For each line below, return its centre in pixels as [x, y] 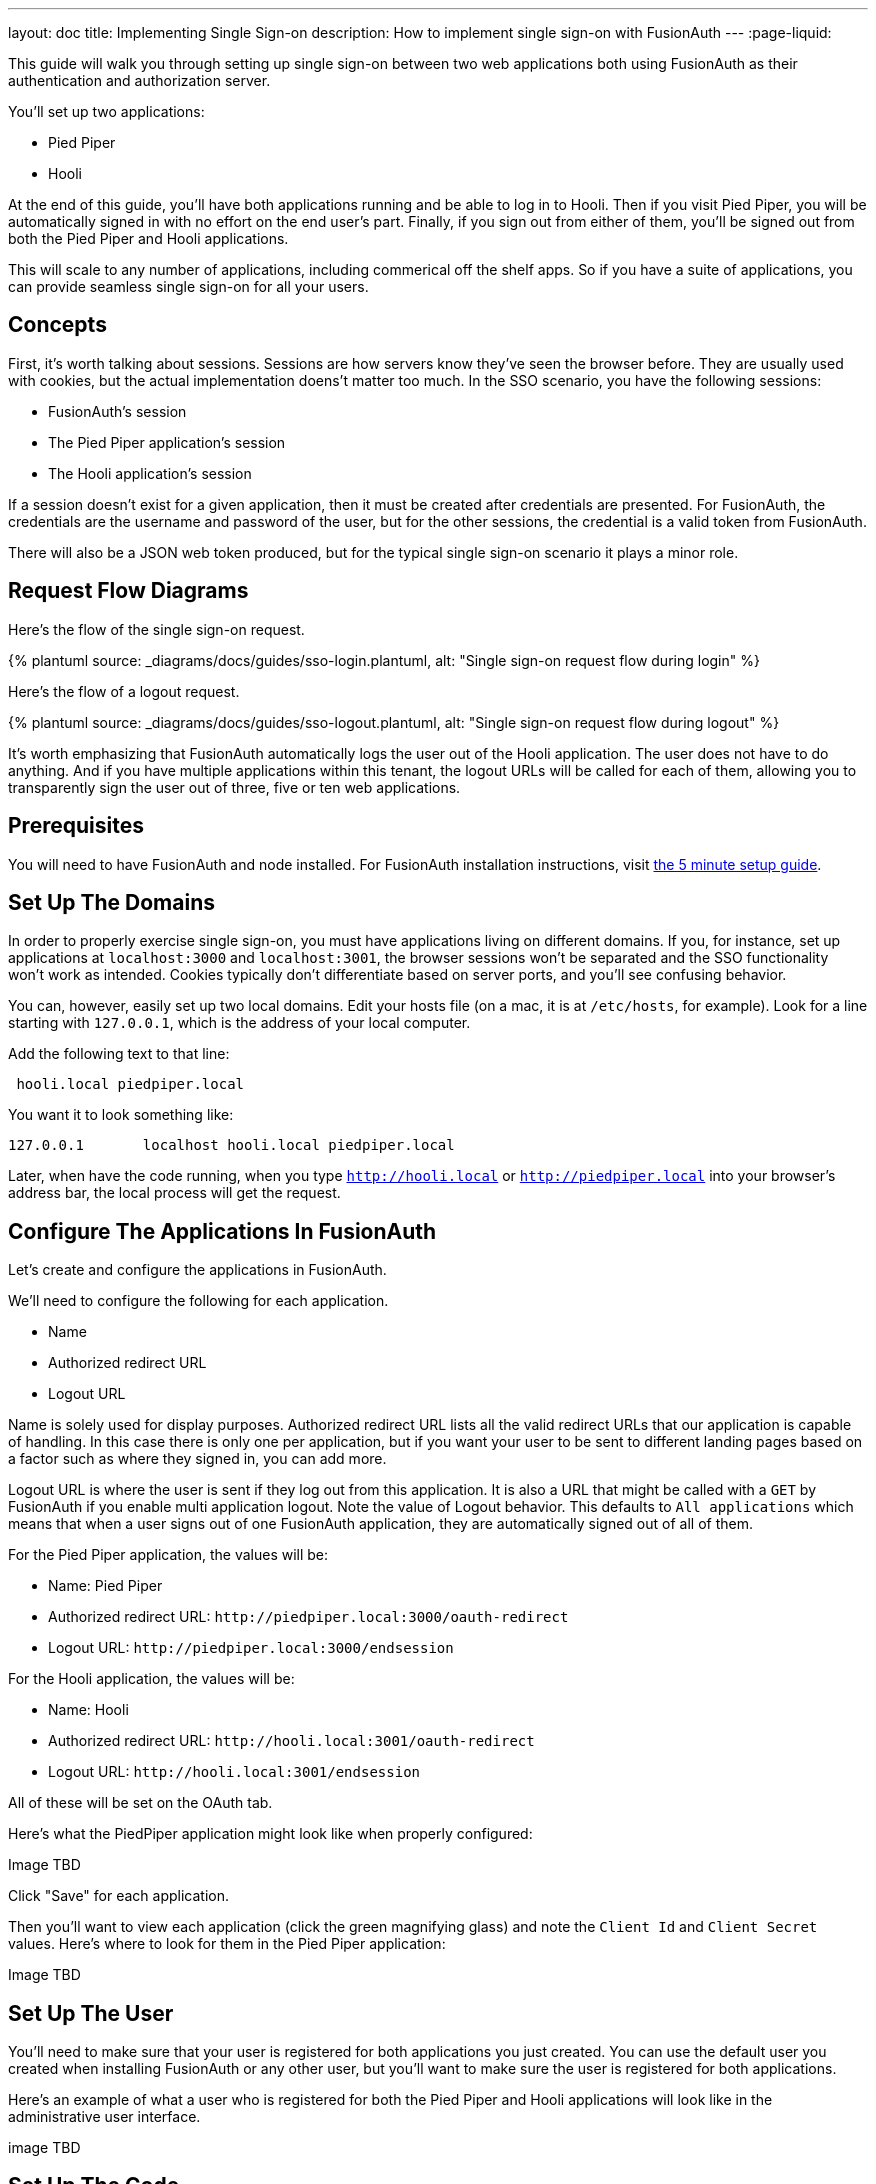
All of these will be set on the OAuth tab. [140, 1803]
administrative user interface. [104, 2117]
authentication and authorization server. [139, 80]
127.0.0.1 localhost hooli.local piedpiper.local [231, 1145]
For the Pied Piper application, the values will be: [168, 1555]
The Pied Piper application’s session [167, 442]
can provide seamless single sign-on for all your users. [188, 286]
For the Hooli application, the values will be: [151, 1679]
